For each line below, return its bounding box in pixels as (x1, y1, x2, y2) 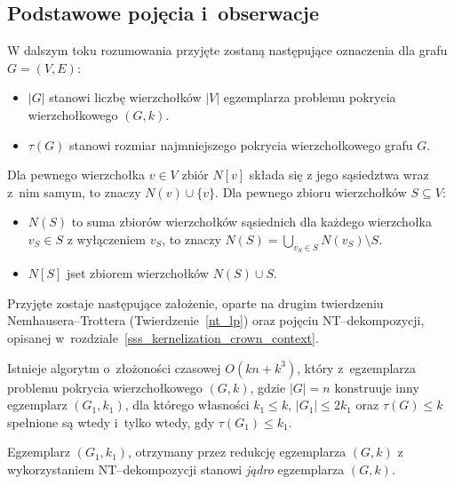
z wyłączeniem (67, 229, 147, 248)
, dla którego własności (124, 395, 250, 414)
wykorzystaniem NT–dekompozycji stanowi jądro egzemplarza (7, 459, 345, 478)
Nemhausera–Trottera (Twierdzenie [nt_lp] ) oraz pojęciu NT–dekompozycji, (7, 311, 425, 330)
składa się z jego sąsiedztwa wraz (249, 165, 429, 184)
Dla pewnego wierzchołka (7, 165, 146, 184)
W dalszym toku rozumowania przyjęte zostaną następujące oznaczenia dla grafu (7, 41, 448, 60)
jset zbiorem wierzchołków (66, 264, 209, 282)
